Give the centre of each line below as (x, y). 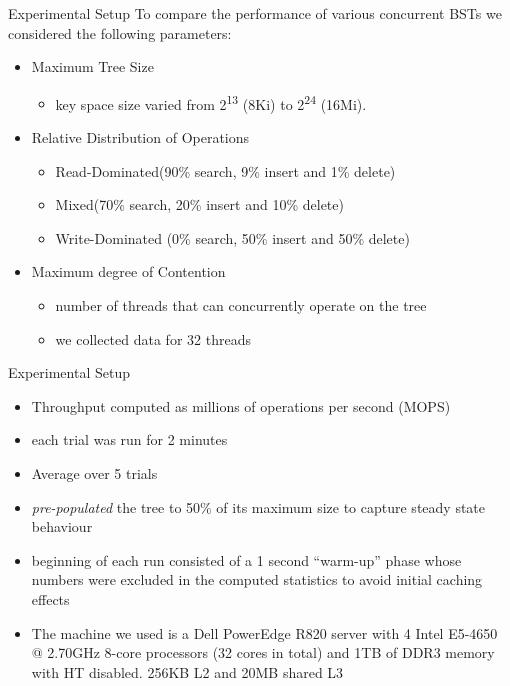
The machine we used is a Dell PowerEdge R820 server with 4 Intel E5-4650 (264, 632)
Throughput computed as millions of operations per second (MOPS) (241, 405)
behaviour (62, 526)
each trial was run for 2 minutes (129, 439)
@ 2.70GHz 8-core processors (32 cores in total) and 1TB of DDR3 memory (263, 652)
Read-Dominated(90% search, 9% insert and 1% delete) (225, 170)
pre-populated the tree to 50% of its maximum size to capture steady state (258, 506)
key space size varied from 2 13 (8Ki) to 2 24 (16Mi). (211, 102)
